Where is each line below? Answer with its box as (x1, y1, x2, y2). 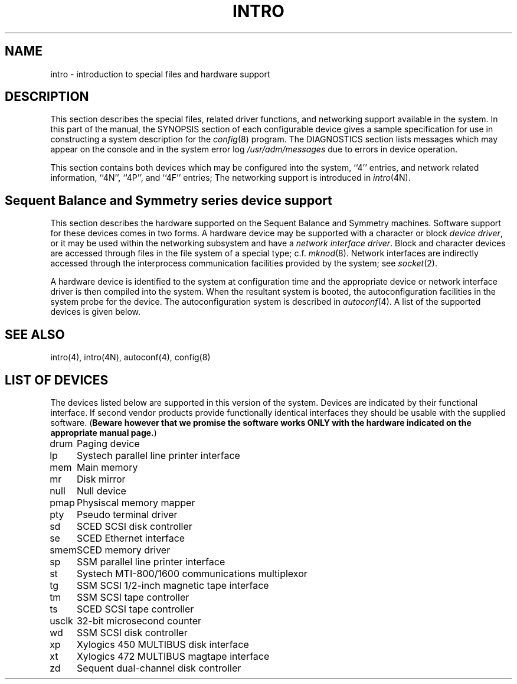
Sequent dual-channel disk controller (76, 662, 241, 674)
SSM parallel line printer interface (76, 555, 225, 568)
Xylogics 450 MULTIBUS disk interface (76, 638, 249, 650)
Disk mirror (76, 473, 126, 485)
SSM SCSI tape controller (76, 591, 189, 603)
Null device (76, 484, 126, 497)
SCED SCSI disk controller (76, 520, 192, 532)
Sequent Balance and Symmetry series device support (5, 193, 332, 208)
